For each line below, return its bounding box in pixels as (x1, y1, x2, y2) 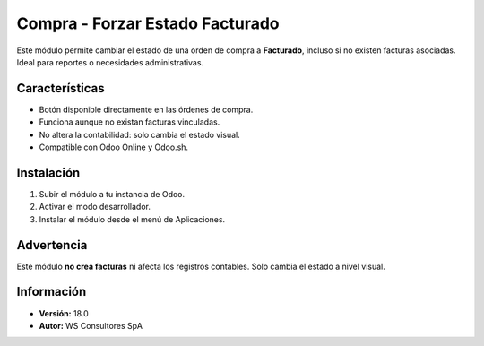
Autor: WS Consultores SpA (39, 320, 143, 331)
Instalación (16, 165, 81, 180)
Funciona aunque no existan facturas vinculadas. (39, 117, 220, 127)
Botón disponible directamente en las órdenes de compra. (39, 104, 254, 115)
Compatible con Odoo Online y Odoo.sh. (39, 142, 188, 152)
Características (16, 81, 105, 96)
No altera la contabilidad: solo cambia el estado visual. (39, 129, 241, 140)
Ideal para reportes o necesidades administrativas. (16, 56, 204, 67)
